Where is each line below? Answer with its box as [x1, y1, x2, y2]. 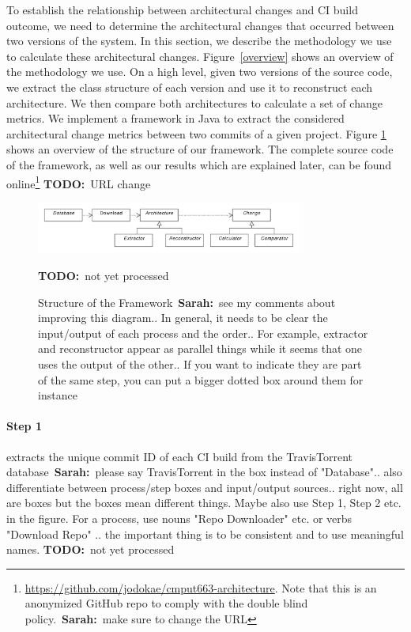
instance [38, 387, 77, 403]
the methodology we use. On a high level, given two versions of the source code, [6, 63, 393, 80]
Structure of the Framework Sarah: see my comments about [38, 293, 336, 310]
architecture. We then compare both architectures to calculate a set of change [6, 94, 383, 111]
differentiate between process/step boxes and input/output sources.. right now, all [6, 479, 403, 495]
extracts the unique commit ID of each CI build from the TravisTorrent [6, 448, 353, 464]
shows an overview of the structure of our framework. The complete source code [6, 141, 394, 157]
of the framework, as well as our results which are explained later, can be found [6, 156, 392, 172]
